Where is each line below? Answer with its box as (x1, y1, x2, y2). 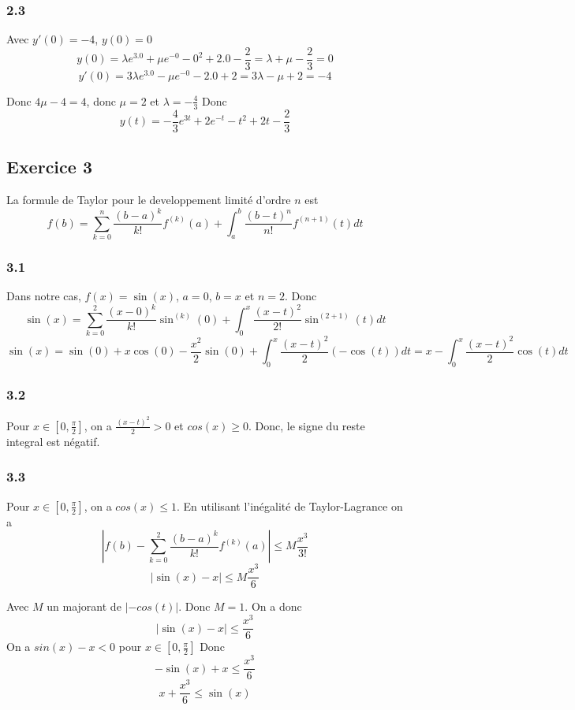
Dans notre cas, (6, 288, 81, 304)
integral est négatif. (6, 433, 100, 449)
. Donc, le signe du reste (248, 417, 365, 433)
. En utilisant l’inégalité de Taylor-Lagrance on (176, 497, 403, 514)
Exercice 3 (6, 154, 92, 179)
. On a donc (245, 598, 302, 615)
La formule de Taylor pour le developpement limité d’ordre (6, 191, 291, 208)
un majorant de (47, 598, 121, 615)
